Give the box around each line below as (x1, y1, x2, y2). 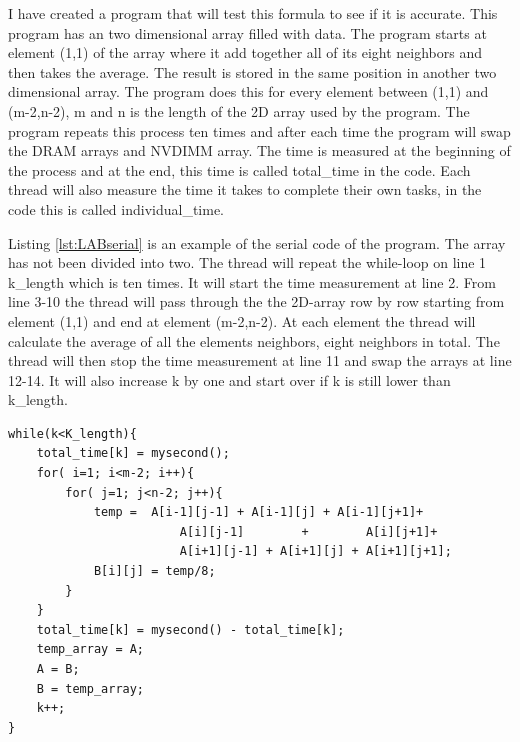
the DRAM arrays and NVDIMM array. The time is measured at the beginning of (8, 140, 511, 161)
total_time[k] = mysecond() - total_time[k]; (36, 622, 345, 637)
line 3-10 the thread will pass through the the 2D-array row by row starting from (8, 291, 505, 312)
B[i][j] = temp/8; (93, 564, 216, 579)
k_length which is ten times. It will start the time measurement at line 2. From (8, 271, 496, 292)
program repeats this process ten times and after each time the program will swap (8, 120, 511, 141)
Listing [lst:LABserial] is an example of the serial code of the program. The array (8, 232, 506, 253)
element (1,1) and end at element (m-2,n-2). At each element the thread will (8, 310, 476, 331)
